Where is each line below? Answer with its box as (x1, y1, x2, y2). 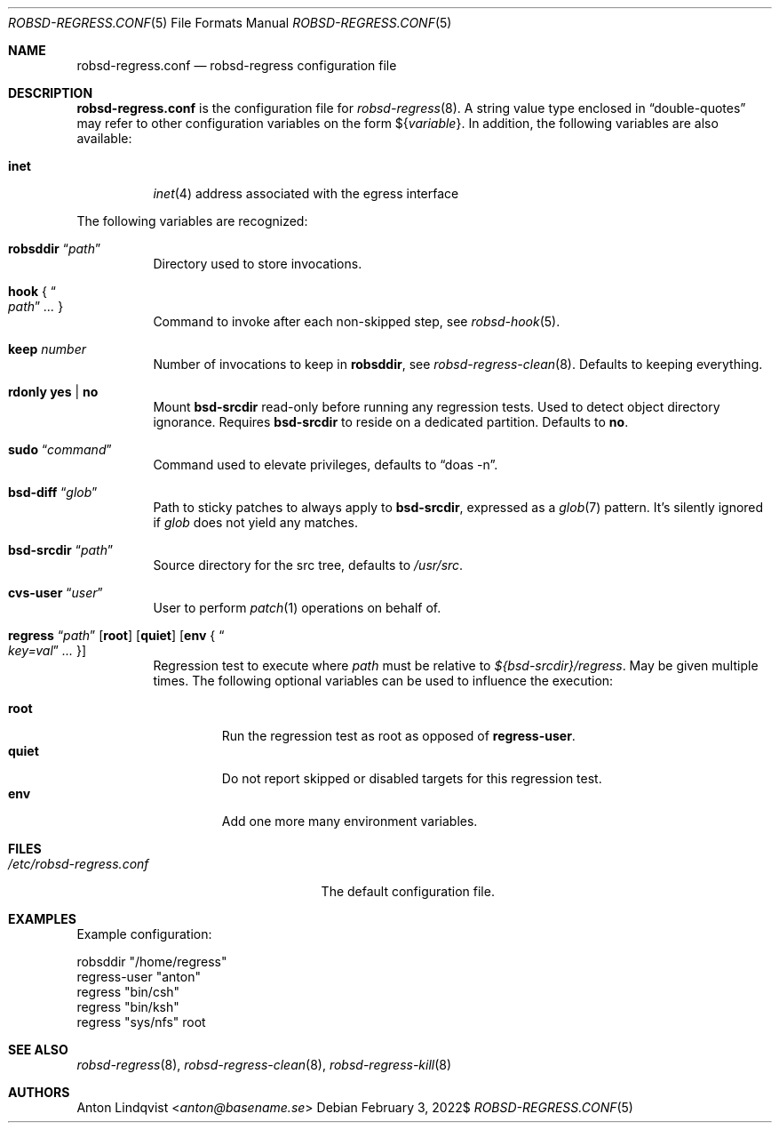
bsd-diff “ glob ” (8, 485, 98, 500)
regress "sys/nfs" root (76, 1014, 206, 1030)
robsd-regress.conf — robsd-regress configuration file (76, 58, 397, 73)
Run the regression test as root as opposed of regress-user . (221, 728, 576, 743)
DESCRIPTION (8, 85, 93, 100)
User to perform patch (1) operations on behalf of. (153, 600, 441, 615)
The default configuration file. (321, 884, 495, 899)
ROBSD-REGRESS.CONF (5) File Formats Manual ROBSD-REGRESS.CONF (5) (8, 15, 452, 30)
